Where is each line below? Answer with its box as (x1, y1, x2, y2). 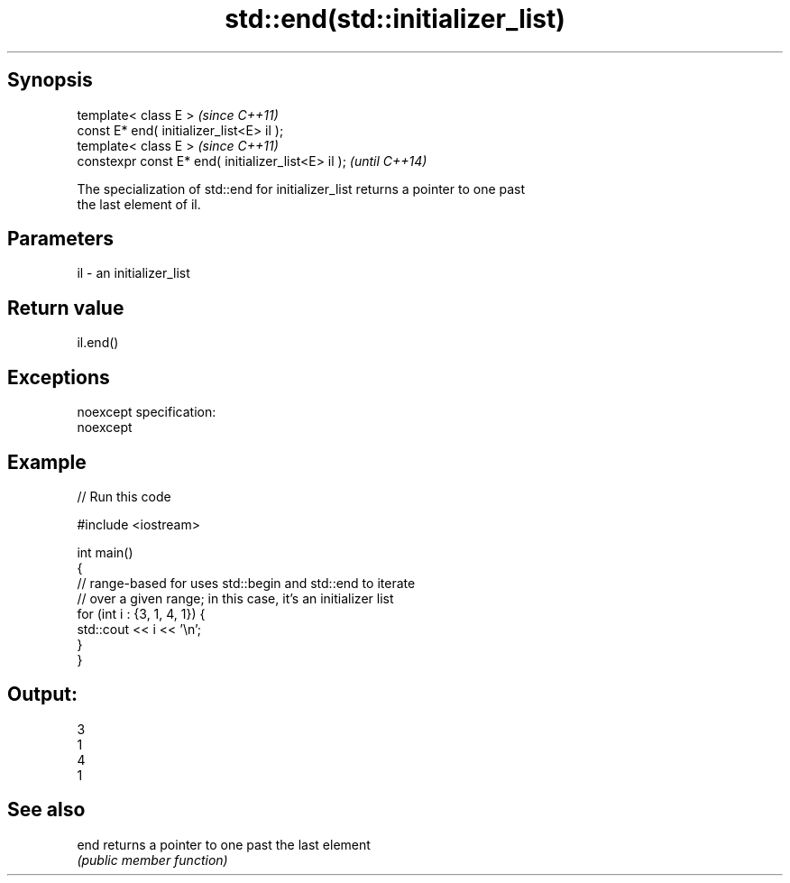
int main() (77, 544, 133, 560)
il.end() (77, 335, 119, 351)
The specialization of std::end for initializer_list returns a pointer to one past (77, 180, 526, 197)
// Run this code (77, 488, 171, 504)
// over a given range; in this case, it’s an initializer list (77, 590, 394, 606)
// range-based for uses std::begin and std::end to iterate (77, 575, 416, 591)
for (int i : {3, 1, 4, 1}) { (77, 605, 206, 621)
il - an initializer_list (77, 265, 190, 281)
